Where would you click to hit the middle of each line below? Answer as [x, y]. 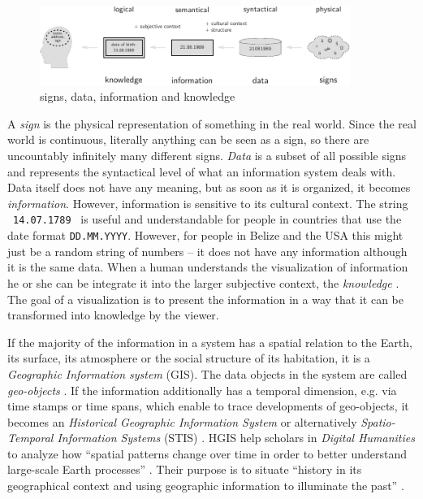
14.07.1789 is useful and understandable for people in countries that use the [207, 219]
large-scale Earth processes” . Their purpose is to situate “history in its [185, 469]
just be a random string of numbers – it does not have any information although [207, 251]
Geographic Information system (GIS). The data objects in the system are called [207, 373]
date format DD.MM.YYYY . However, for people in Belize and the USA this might [205, 235]
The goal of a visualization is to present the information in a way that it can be [205, 299]
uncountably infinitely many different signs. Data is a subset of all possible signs [207, 156]
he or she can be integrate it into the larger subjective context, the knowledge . [203, 282]
